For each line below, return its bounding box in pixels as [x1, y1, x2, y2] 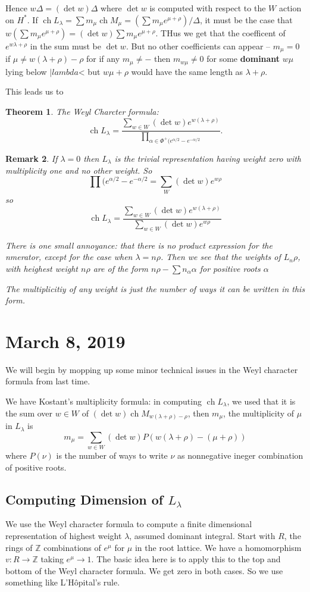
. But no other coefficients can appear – [126, 39, 271, 52]
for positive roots [199, 262, 261, 274]
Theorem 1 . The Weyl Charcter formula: [5, 105, 159, 117]
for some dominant [206, 52, 280, 65]
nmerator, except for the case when [5, 250, 133, 263]
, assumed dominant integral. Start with [129, 530, 275, 542]
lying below [5, 65, 47, 77]
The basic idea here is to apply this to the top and [96, 553, 281, 565]
